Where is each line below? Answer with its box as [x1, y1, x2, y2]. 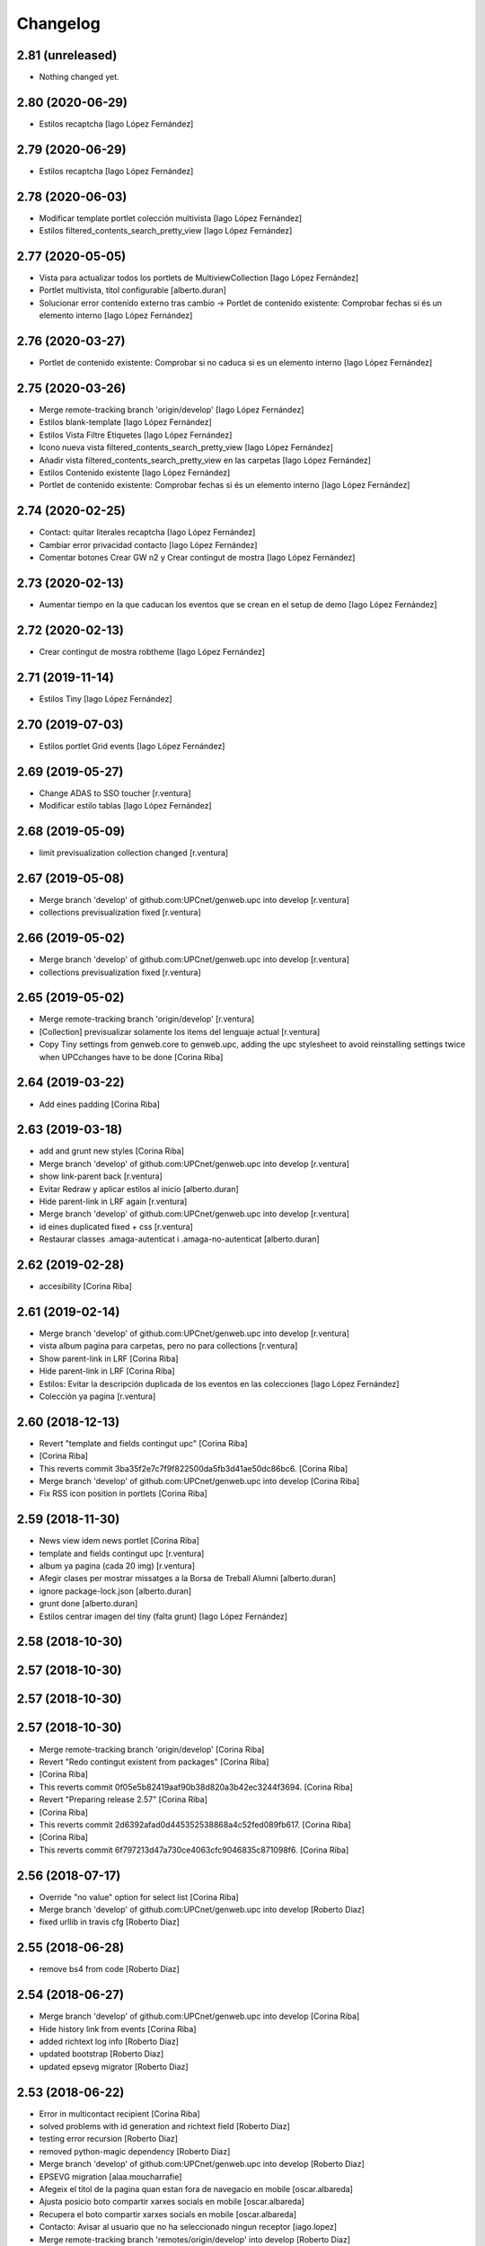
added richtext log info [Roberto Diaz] [39, 2036, 180, 2047]
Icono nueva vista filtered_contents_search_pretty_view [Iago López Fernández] [39, 442, 334, 453]
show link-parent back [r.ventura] [39, 1171, 163, 1181]
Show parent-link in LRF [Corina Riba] [39, 1353, 179, 1364]
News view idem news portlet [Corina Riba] [39, 1535, 199, 1546]
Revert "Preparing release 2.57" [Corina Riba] [39, 1794, 208, 1805]
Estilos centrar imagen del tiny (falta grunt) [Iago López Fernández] [39, 1611, 287, 1622]
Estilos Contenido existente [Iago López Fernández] [39, 467, 231, 478]
